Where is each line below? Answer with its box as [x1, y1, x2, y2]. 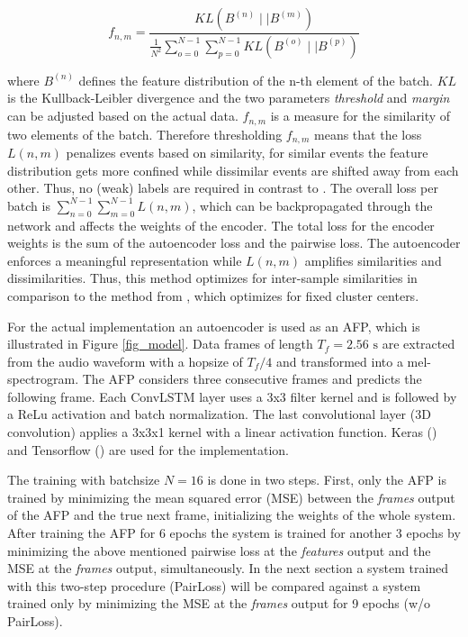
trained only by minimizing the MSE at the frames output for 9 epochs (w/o [7, 594, 430, 613]
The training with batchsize [7, 470, 160, 489]
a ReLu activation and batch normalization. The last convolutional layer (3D [7, 405, 431, 423]
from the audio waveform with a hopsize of [7, 351, 243, 370]
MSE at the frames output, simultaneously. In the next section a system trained [7, 559, 449, 578]
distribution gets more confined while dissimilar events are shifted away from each [7, 160, 459, 179]
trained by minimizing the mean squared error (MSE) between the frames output [7, 487, 455, 506]
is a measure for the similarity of [270, 106, 451, 125]
